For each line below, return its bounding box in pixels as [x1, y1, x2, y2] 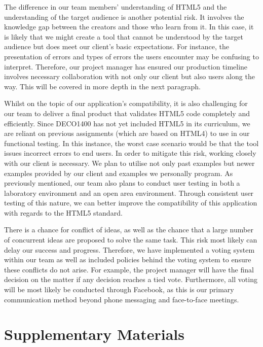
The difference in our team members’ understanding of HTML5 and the [4, 2, 227, 12]
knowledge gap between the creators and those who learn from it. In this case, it [4, 21, 254, 32]
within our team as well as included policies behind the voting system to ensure [4, 254, 251, 265]
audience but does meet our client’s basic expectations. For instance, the [4, 41, 229, 52]
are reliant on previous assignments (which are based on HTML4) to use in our [4, 128, 250, 138]
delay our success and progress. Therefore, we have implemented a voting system [4, 244, 255, 255]
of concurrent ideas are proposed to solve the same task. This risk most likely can [4, 234, 257, 245]
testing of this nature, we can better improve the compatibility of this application [4, 197, 257, 208]
